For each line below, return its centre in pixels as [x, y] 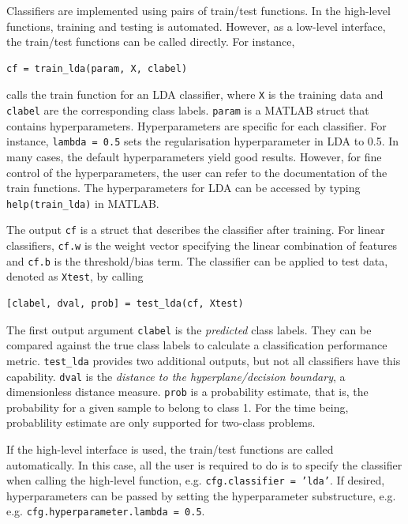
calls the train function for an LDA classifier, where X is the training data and [195, 94]
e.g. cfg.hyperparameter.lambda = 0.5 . [106, 511]
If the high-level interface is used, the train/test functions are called [170, 449]
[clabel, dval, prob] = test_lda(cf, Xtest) [125, 303]
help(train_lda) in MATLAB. [83, 203]
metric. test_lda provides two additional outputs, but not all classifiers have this [204, 360]
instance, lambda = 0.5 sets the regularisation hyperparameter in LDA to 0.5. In [203, 141]
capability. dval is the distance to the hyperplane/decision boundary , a [176, 376]
